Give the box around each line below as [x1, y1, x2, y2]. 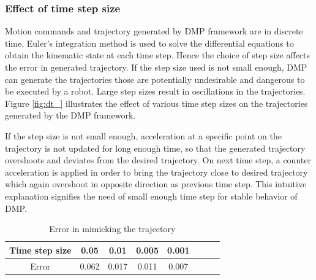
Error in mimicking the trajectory [49, 222, 176, 235]
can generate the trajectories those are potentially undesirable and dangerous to [5, 72, 305, 85]
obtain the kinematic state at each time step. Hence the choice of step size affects [5, 49, 310, 61]
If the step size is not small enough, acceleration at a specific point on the [5, 129, 282, 142]
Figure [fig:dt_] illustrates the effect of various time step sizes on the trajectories [5, 96, 308, 109]
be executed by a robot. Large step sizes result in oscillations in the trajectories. [5, 85, 306, 98]
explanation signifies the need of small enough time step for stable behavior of [5, 189, 298, 202]
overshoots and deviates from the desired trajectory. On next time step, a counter [5, 154, 311, 166]
